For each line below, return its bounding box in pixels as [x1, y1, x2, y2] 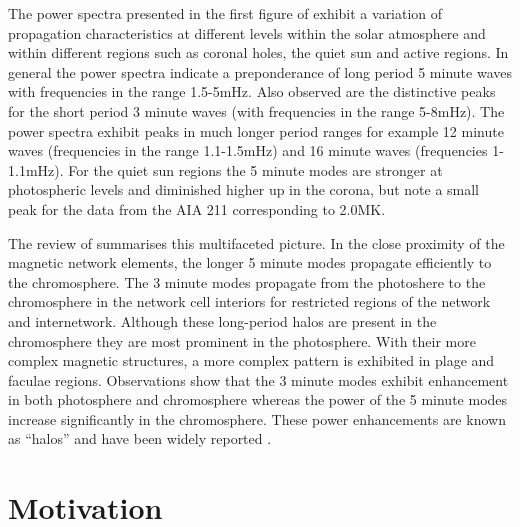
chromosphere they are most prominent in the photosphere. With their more [8, 330, 476, 351]
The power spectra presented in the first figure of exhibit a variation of [8, 3, 443, 23]
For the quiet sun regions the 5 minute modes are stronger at [68, 159, 443, 180]
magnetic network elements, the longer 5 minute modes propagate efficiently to [8, 252, 492, 273]
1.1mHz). [8, 159, 64, 180]
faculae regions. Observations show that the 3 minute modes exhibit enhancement [8, 369, 509, 390]
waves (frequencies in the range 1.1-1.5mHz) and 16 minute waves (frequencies [8, 140, 488, 161]
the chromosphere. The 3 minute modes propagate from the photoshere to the [8, 271, 486, 292]
